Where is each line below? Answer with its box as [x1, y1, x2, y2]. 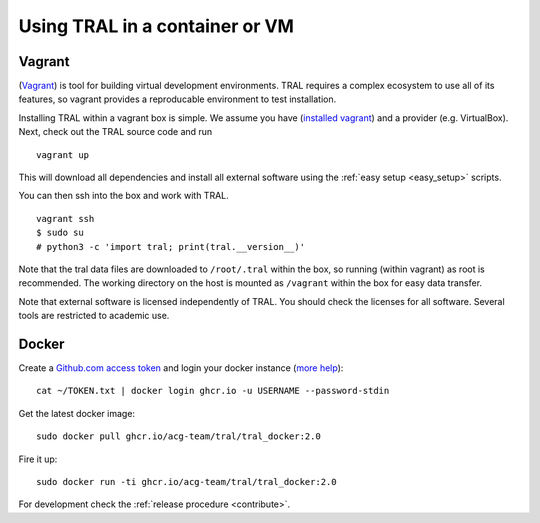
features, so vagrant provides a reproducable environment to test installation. [18, 93, 337, 105]
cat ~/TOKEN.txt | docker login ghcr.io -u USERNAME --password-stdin [36, 385, 390, 397]
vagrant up [36, 149, 90, 160]
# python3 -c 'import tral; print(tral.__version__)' [36, 241, 305, 252]
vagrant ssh [36, 213, 95, 224]
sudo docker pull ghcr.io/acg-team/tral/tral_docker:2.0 [36, 431, 322, 442]
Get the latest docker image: [18, 407, 135, 419]
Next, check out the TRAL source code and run [18, 126, 213, 138]
